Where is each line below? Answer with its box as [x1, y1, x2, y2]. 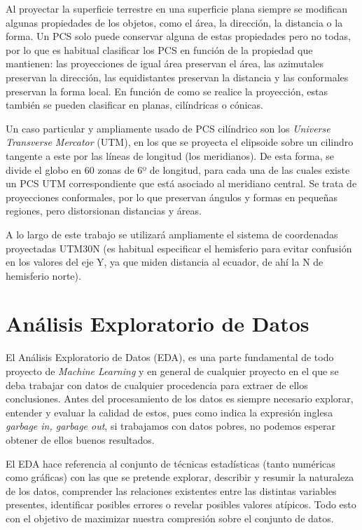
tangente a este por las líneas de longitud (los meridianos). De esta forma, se [6, 148, 335, 163]
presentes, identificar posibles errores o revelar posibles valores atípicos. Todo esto [6, 497, 356, 512]
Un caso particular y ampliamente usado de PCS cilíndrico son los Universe [6, 121, 330, 135]
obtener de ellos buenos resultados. [6, 432, 155, 447]
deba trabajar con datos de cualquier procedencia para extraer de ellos [6, 377, 308, 392]
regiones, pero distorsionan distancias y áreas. [6, 203, 202, 218]
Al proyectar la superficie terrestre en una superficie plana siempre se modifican [6, 1, 347, 15]
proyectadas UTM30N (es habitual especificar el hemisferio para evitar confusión [6, 240, 352, 255]
